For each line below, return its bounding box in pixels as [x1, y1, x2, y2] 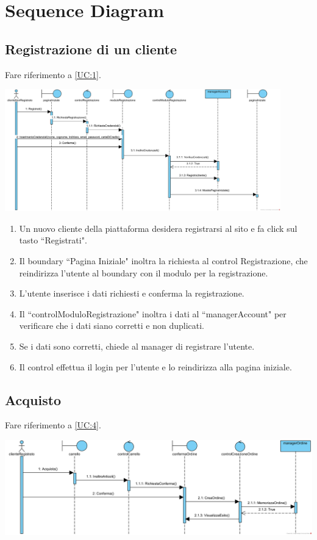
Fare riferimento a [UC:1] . [5, 68, 101, 81]
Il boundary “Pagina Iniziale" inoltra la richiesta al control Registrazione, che [19, 254, 308, 267]
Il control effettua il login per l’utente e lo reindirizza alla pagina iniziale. [19, 360, 292, 373]
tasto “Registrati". [19, 234, 87, 247]
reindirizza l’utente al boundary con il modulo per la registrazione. [19, 266, 268, 279]
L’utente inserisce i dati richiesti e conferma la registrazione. [19, 287, 244, 300]
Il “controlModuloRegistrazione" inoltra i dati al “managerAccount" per [19, 307, 287, 320]
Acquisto [5, 390, 62, 409]
